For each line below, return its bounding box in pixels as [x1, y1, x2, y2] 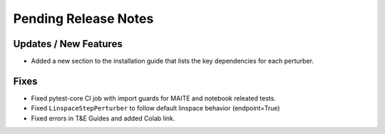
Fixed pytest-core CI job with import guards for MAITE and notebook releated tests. [31, 93, 276, 103]
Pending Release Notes [13, 11, 154, 26]
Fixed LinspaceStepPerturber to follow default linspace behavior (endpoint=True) [31, 104, 281, 113]
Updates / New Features [13, 38, 123, 50]
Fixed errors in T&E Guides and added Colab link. [31, 114, 175, 123]
